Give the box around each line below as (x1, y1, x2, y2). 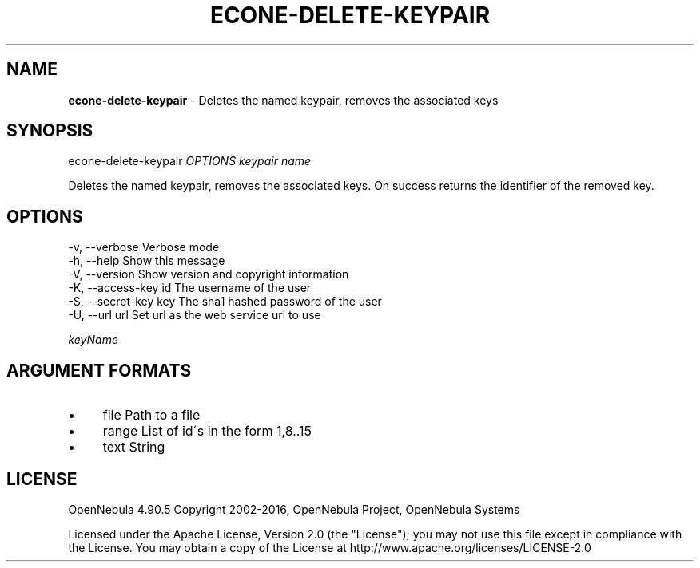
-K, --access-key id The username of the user (68, 281, 312, 295)
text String (102, 439, 165, 456)
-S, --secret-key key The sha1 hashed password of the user (68, 294, 382, 309)
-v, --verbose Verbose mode (68, 240, 220, 254)
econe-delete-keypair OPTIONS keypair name (68, 154, 312, 168)
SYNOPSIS (6, 120, 93, 141)
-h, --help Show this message (68, 254, 225, 268)
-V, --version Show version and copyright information (68, 267, 349, 282)
